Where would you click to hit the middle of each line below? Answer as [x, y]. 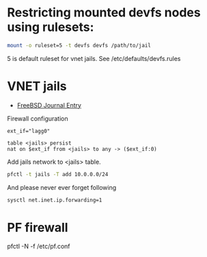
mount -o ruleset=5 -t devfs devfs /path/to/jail [79, 45]
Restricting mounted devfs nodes [104, 13]
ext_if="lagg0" [29, 131]
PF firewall [38, 227]
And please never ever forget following [62, 187]
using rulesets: [51, 27]
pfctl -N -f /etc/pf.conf [39, 246]
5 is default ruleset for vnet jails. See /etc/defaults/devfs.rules [94, 58]
